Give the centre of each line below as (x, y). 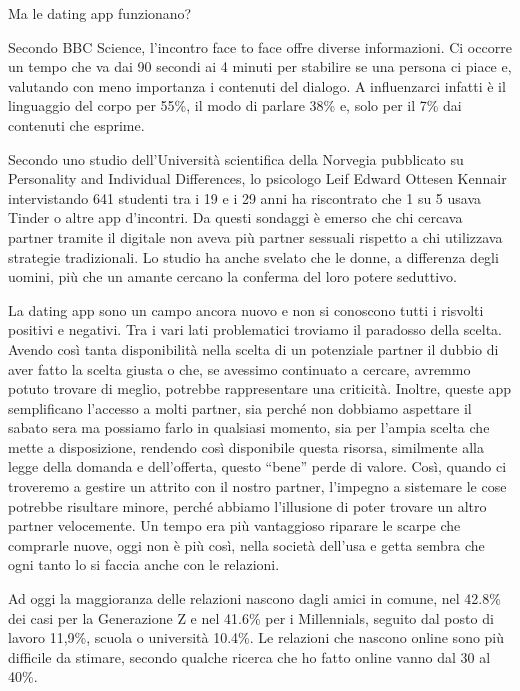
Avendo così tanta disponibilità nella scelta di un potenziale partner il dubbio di (253, 348)
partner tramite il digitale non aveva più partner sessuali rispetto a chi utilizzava (255, 236)
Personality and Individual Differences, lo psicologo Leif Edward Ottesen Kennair (257, 178)
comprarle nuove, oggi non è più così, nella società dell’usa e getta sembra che (246, 544)
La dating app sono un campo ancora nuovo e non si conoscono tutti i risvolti (246, 309)
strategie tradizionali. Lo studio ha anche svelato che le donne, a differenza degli (253, 256)
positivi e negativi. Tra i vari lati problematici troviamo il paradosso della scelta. (255, 329)
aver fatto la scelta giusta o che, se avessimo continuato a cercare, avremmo (239, 368)
